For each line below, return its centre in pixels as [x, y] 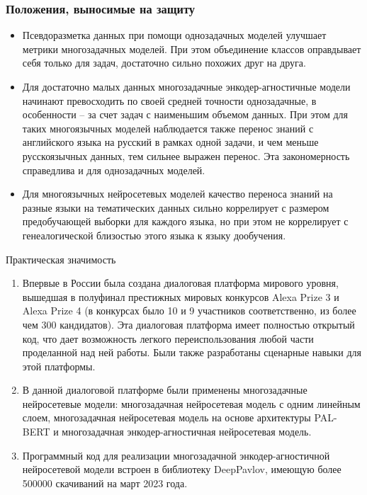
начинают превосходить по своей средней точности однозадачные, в [169, 100]
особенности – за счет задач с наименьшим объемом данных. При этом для [185, 114]
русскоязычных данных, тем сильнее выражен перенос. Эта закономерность [186, 155]
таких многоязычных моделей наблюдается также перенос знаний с [168, 128]
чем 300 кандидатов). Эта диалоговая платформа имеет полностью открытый [188, 324]
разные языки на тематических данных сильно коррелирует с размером [176, 207]
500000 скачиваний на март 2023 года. [105, 483]
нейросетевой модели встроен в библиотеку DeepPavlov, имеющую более [182, 469]
